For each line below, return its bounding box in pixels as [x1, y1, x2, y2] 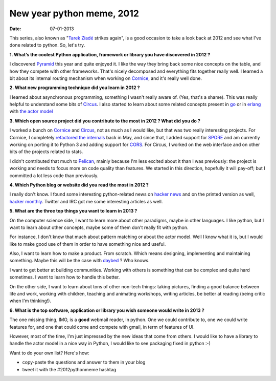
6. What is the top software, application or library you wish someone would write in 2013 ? [9, 307, 204, 313]
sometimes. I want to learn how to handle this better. [9, 274, 120, 280]
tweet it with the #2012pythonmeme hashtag [22, 366, 117, 372]
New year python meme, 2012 [9, 8, 139, 19]
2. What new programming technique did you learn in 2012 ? [9, 84, 140, 91]
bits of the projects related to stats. [9, 149, 83, 155]
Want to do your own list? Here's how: [9, 350, 89, 356]
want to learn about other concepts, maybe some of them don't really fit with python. [9, 224, 189, 230]
